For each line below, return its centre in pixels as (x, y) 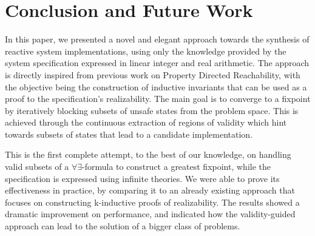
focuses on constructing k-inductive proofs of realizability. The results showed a (152, 202)
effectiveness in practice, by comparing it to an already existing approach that (150, 190)
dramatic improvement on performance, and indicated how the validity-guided (150, 214)
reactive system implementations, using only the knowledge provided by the (146, 51)
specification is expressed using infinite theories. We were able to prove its (142, 178)
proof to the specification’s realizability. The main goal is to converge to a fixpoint (158, 99)
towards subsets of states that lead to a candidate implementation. (129, 134)
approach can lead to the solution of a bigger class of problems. (123, 226)
